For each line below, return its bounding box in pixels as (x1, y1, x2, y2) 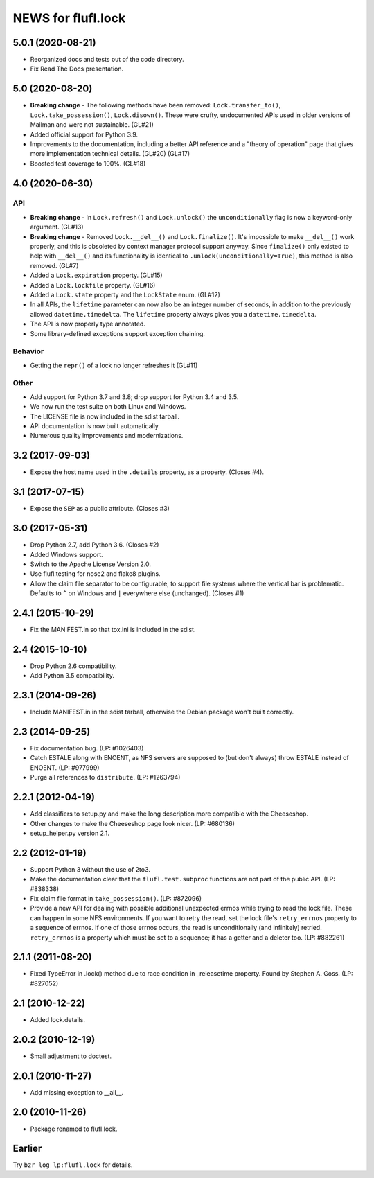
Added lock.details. (30, 1015, 86, 1023)
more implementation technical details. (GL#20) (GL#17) (30, 150, 190, 158)
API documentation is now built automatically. (30, 422, 161, 430)
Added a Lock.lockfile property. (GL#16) (30, 281, 156, 289)
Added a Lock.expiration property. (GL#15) (30, 271, 163, 280)
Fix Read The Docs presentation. (30, 64, 124, 73)
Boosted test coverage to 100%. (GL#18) (30, 159, 146, 168)
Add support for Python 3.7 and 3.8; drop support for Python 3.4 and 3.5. (30, 392, 239, 401)
